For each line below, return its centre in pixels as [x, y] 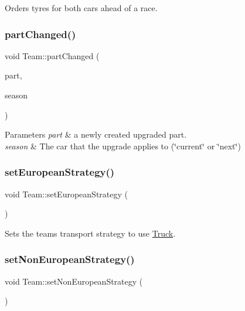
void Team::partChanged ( [52, 55]
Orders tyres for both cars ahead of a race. [81, 8]
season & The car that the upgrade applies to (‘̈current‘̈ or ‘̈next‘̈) [123, 146]
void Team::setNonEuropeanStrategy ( [74, 281]
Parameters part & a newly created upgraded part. [96, 134]
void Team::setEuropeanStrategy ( [66, 194]
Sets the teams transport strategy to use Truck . [90, 233]
